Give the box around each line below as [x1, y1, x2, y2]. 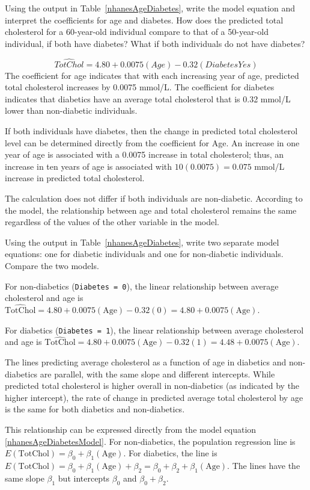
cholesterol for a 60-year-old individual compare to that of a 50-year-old [5, 25, 269, 38]
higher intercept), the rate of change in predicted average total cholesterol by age [5, 391, 303, 403]
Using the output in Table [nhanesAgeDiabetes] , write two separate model [5, 235, 279, 248]
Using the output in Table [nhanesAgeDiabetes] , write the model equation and [5, 2, 296, 14]
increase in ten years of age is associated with [5, 160, 172, 172]
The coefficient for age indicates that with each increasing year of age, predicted [5, 69, 299, 81]
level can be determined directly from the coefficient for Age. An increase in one [5, 136, 300, 149]
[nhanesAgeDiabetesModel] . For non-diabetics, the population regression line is [5, 435, 296, 447]
